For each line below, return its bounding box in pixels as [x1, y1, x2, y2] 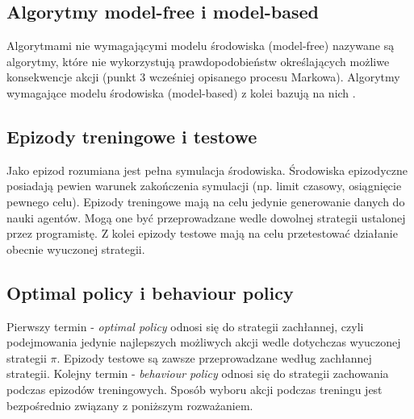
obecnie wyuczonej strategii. [6, 240, 145, 257]
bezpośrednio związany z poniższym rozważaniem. [6, 396, 253, 413]
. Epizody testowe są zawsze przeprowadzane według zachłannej [56, 349, 372, 366]
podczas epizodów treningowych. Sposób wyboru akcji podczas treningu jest [6, 380, 383, 397]
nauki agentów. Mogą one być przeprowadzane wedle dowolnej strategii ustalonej [6, 209, 406, 226]
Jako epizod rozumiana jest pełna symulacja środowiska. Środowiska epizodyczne [6, 161, 408, 178]
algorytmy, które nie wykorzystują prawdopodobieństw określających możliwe [6, 52, 390, 69]
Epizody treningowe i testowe [6, 123, 257, 148]
